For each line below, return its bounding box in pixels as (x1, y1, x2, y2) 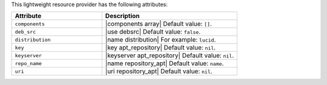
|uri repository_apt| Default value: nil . (105, 67, 213, 75)
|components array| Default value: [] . (105, 20, 212, 28)
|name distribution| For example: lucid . (105, 36, 216, 44)
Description (105, 12, 140, 20)
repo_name (15, 60, 42, 66)
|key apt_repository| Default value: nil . (105, 43, 216, 52)
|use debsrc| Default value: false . (105, 28, 201, 36)
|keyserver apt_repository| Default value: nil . (105, 51, 234, 60)
